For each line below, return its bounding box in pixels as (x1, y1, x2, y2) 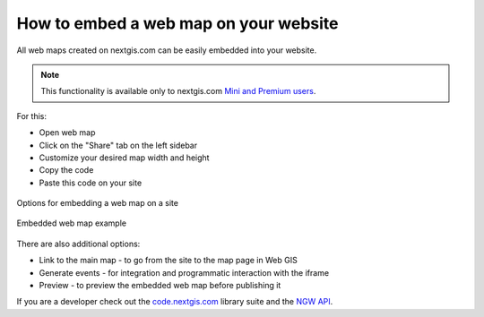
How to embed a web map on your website (16, 13, 340, 33)
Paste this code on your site (39, 177, 143, 188)
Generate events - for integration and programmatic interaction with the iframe (39, 267, 330, 278)
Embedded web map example (16, 218, 127, 228)
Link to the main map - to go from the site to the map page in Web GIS (39, 255, 298, 266)
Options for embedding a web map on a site (16, 198, 179, 209)
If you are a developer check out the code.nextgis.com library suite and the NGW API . (16, 296, 333, 307)
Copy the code (39, 165, 94, 176)
